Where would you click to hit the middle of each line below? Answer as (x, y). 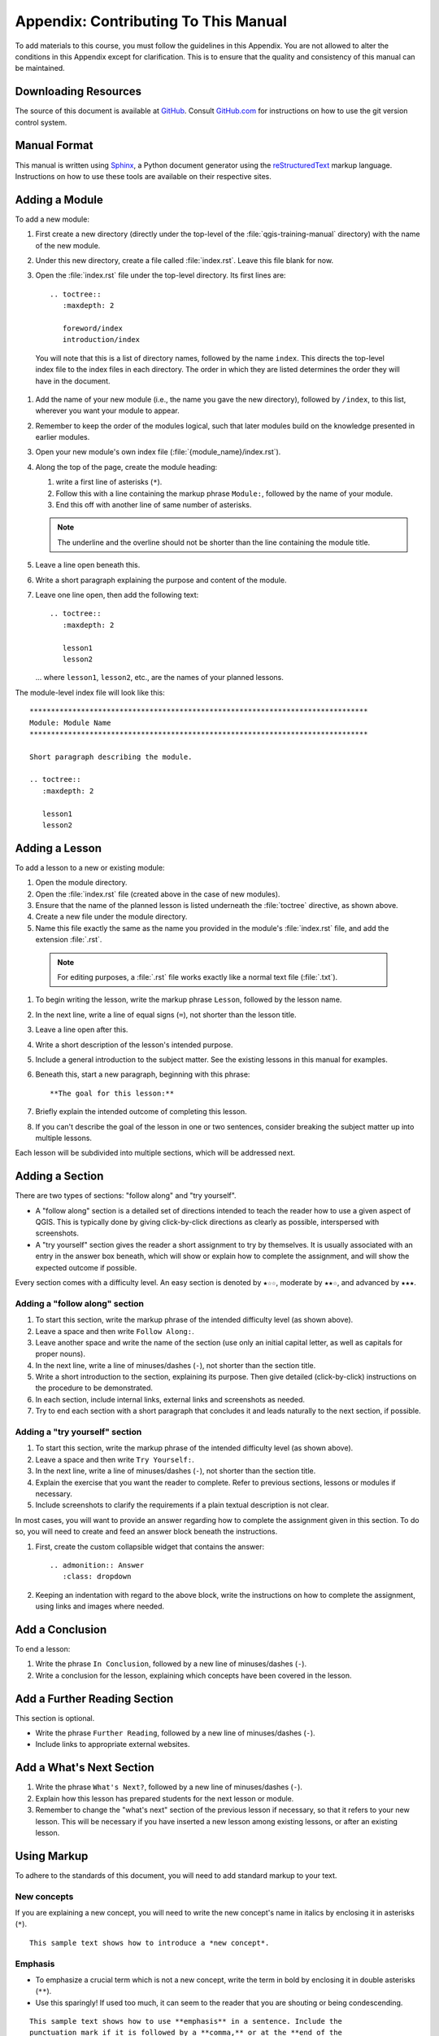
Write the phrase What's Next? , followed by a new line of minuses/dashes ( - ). (169, 1787)
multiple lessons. (64, 1138)
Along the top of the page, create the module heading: (126, 467)
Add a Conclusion (61, 1629)
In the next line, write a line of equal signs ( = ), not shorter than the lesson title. (166, 1015)
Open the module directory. (81, 883)
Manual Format (54, 145)
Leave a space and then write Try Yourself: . (115, 1459)
